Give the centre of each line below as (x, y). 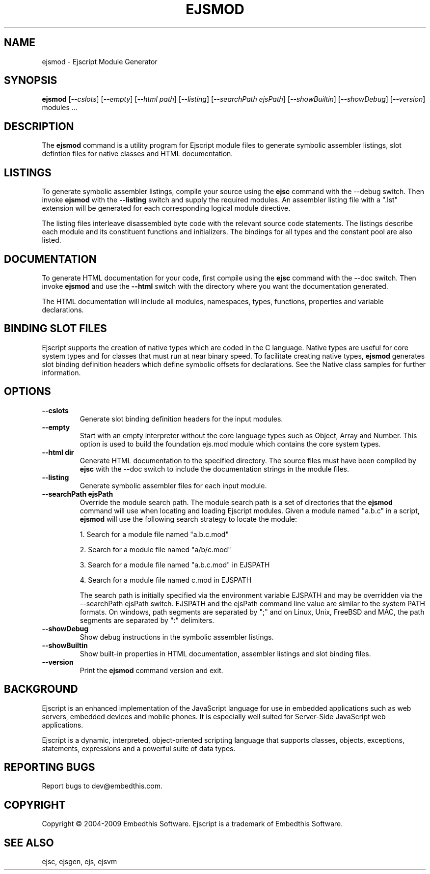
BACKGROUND (41, 689)
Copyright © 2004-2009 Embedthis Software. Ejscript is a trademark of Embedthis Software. (192, 824)
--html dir (58, 452)
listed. (52, 240)
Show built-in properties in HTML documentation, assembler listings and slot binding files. (225, 653)
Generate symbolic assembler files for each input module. (173, 485)
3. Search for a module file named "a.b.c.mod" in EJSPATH (175, 564)
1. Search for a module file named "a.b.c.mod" (154, 534)
